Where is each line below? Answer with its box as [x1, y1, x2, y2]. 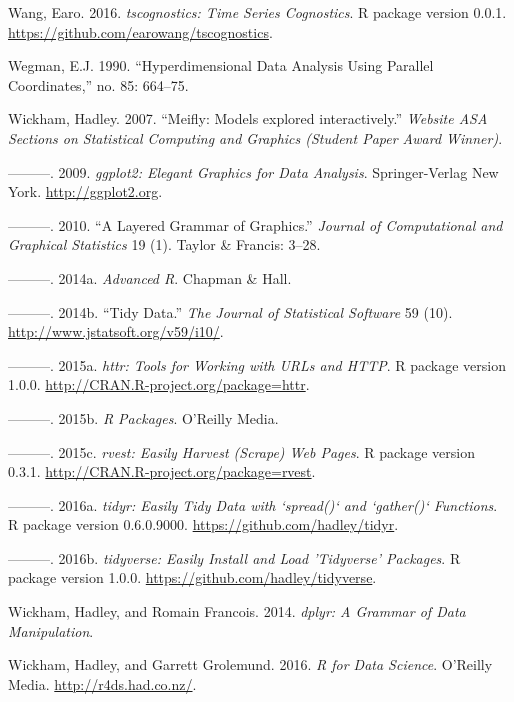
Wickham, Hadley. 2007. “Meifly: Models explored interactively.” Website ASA [8, 108, 488, 129]
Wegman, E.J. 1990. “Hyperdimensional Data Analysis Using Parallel [8, 55, 434, 76]
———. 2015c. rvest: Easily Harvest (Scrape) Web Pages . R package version [8, 441, 475, 462]
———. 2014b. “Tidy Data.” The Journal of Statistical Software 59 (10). [8, 301, 453, 322]
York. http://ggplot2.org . [8, 181, 163, 202]
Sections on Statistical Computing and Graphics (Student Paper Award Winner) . [8, 127, 503, 148]
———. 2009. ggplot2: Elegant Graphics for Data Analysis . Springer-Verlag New [8, 161, 499, 182]
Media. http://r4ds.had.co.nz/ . [8, 673, 197, 694]
